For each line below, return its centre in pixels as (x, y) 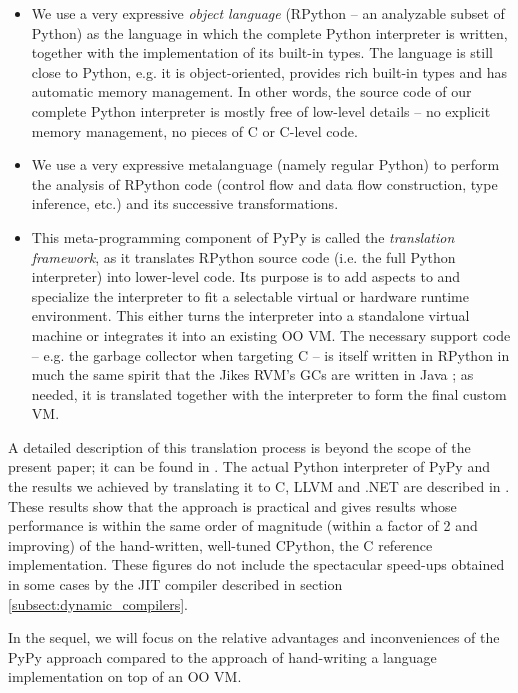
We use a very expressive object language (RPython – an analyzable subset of (268, 13)
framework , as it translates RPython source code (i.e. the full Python (243, 256)
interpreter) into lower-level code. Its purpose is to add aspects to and (246, 276)
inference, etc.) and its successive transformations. (185, 203)
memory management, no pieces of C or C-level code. (194, 130)
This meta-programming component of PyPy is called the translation (243, 236)
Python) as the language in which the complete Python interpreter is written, (269, 32)
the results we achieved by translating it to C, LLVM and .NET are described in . (259, 486)
